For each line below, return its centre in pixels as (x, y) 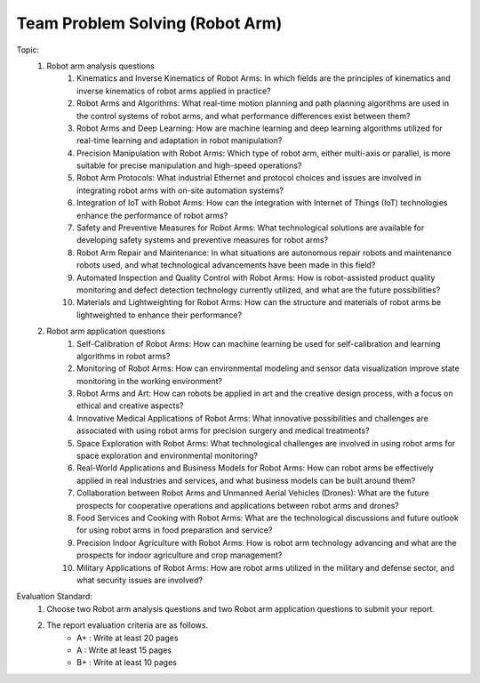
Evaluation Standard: (55, 597)
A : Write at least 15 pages (124, 650)
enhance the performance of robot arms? (152, 215)
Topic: (28, 50)
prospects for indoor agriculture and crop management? (180, 555)
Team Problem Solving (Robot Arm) (149, 23)
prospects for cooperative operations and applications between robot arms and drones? (238, 505)
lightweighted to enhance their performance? (160, 315)
